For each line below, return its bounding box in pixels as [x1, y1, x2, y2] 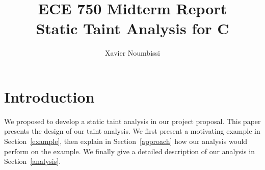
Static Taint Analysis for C [36, 18, 229, 39]
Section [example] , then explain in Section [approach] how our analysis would [4, 136, 248, 147]
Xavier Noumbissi [105, 47, 160, 58]
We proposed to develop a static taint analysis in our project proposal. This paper [4, 115, 261, 126]
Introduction [4, 86, 95, 107]
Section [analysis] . [4, 156, 61, 166]
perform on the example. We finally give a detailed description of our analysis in [4, 145, 255, 156]
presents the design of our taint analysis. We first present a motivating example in [4, 126, 260, 136]
